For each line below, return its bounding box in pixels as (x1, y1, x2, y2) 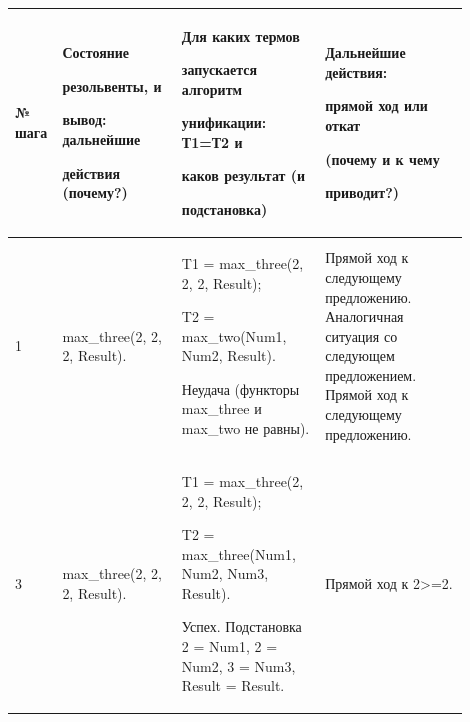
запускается (181, 59, 258, 80)
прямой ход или (325, 95, 428, 116)
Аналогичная (325, 306, 404, 327)
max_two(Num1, (181, 325, 287, 346)
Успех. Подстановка (181, 616, 302, 637)
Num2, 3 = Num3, (181, 655, 296, 676)
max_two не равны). (181, 418, 310, 439)
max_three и (181, 398, 262, 419)
